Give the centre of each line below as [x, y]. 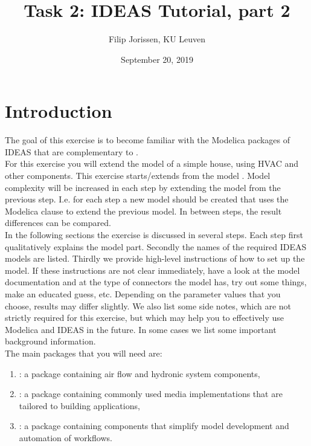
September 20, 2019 [157, 59]
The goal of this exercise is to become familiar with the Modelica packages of [148, 140]
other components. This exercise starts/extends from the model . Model [138, 176]
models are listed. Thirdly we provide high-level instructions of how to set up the [155, 258]
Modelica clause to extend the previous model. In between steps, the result [143, 211]
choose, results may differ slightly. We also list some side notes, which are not [148, 305]
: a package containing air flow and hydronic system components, [139, 373]
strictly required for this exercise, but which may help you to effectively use [145, 318]
